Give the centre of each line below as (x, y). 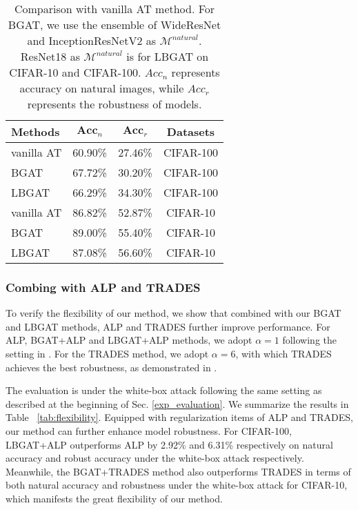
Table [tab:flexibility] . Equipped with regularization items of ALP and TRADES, (179, 417)
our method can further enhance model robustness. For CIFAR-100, (149, 430)
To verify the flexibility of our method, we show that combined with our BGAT (173, 313)
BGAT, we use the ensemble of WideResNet (115, 24)
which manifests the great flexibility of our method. (114, 498)
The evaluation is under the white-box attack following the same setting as (164, 390)
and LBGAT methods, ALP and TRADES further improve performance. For (168, 326)
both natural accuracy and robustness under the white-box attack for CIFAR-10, (177, 485)
